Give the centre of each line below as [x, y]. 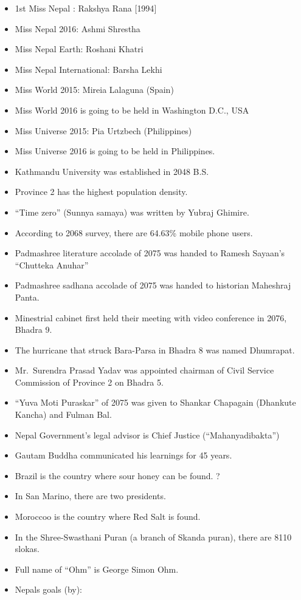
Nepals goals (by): [49, 589]
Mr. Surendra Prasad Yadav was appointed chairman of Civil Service [144, 370]
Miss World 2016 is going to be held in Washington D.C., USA [132, 110]
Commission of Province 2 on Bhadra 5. [89, 382]
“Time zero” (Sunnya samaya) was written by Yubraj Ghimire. [132, 212]
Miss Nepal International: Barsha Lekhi [88, 69]
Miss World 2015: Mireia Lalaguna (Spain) [94, 90]
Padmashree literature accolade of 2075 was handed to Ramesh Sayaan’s [150, 253]
